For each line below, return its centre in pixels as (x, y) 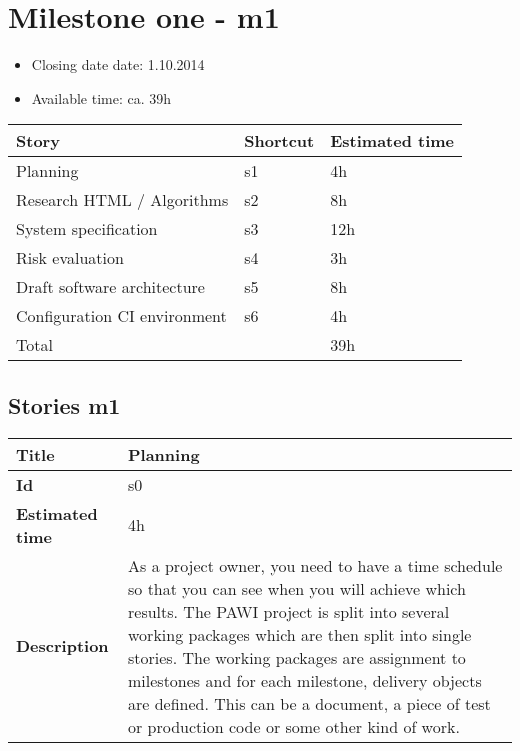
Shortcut (279, 141)
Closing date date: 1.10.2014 (118, 64)
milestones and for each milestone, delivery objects (305, 680)
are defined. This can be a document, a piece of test (309, 703)
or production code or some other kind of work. (294, 726)
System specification (87, 229)
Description (62, 646)
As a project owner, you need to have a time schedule (315, 565)
